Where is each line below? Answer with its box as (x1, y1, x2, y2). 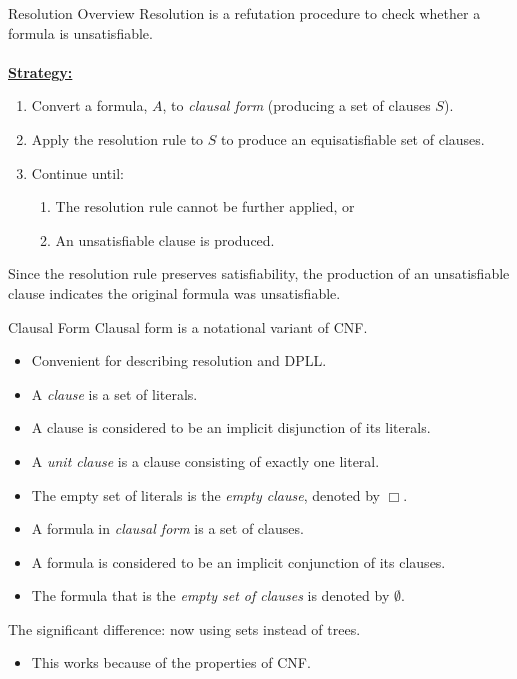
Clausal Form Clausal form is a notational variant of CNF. (8, 316, 368, 337)
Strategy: (8, 61, 73, 82)
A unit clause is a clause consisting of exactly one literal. (31, 450, 380, 471)
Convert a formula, (31, 95, 148, 116)
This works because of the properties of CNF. (31, 652, 311, 673)
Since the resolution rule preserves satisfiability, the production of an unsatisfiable (8, 263, 510, 284)
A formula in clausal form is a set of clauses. (31, 518, 304, 539)
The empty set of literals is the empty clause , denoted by (31, 484, 380, 505)
